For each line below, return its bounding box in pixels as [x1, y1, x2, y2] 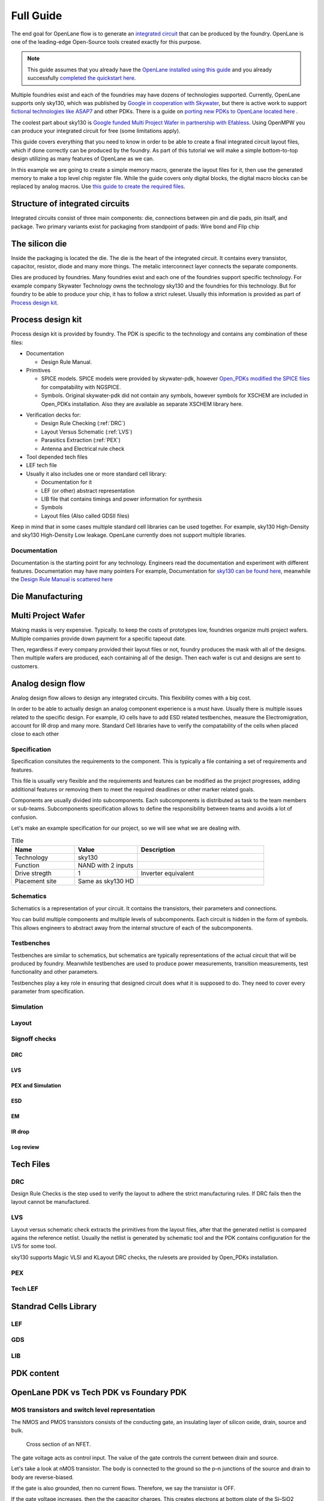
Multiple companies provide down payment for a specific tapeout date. [11, 635, 187, 642]
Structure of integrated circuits [11, 199, 130, 209]
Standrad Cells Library [11, 1301, 97, 1311]
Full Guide [11, 9, 62, 22]
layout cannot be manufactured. [11, 1198, 91, 1206]
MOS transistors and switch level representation [11, 1406, 155, 1414]
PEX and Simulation [11, 1081, 61, 1089]
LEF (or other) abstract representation [41, 487, 135, 494]
